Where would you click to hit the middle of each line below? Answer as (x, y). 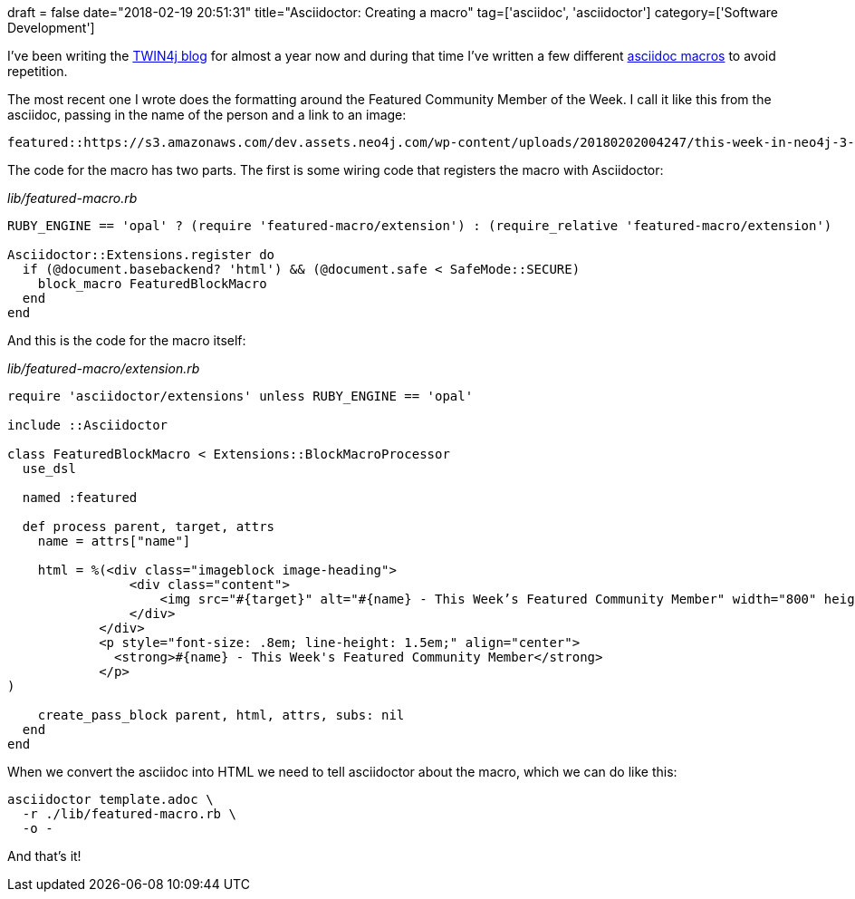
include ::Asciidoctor (88, 425)
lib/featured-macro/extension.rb (104, 368)
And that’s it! (44, 856)
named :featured (80, 498)
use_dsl (49, 469)
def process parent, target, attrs (149, 527)
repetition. (38, 71)
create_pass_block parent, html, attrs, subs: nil (221, 715)
